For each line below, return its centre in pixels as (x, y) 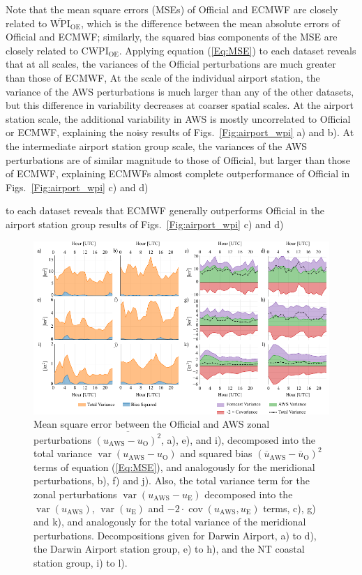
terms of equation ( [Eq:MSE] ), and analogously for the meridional (174, 466)
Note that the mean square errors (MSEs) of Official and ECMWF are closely (172, 9)
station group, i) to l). (81, 562)
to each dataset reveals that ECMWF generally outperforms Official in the (165, 210)
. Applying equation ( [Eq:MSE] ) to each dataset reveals (237, 50)
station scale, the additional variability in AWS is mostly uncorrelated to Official (178, 118)
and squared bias (216, 453)
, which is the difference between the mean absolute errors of (210, 23)
